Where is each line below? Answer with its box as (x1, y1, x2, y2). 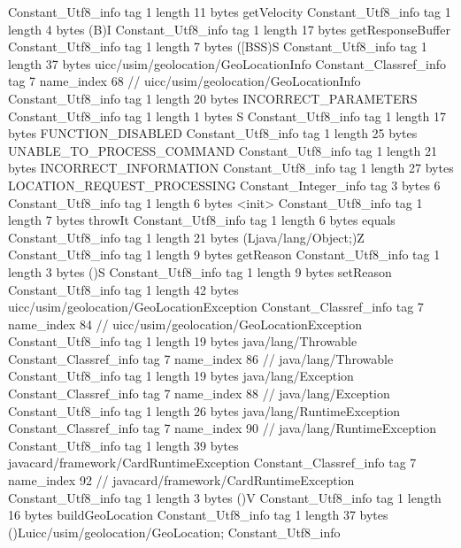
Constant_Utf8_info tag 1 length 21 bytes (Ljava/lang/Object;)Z (8, 228, 365, 246)
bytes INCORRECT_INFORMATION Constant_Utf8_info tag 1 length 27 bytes (8, 158, 454, 177)
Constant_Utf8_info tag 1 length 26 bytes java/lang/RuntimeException (8, 401, 401, 420)
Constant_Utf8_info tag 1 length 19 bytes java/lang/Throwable (8, 332, 357, 351)
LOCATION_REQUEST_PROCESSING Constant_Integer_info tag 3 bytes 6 (8, 175, 441, 194)
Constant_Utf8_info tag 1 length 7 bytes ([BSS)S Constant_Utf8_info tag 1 (8, 37, 427, 56)
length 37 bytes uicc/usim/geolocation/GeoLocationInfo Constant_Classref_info (8, 54, 447, 73)
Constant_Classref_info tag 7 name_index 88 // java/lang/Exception (8, 384, 390, 403)
